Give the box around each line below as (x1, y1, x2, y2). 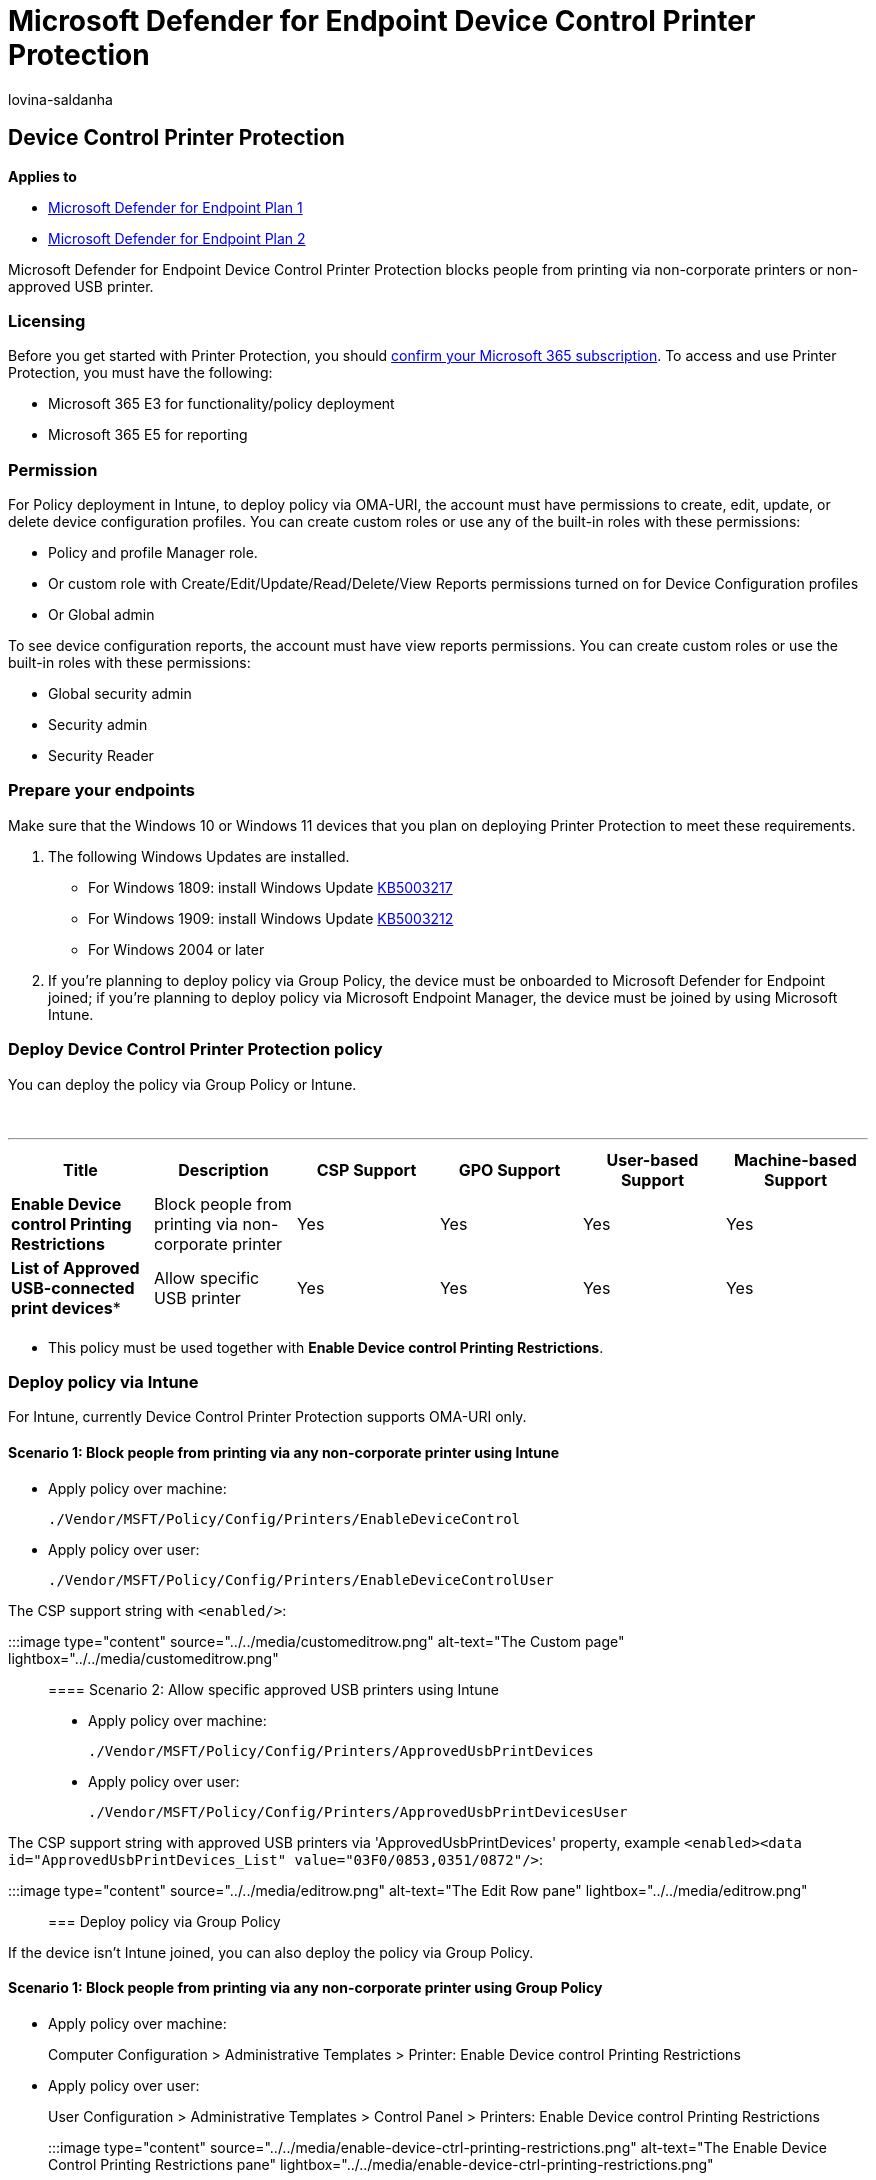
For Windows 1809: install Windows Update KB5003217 (88, 878, 453, 896)
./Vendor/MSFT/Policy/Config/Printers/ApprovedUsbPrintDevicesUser (88, 1803, 628, 1820)
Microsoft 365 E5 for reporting (48, 426, 248, 444)
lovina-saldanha (8, 90, 113, 108)
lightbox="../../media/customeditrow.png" (8, 1649, 279, 1667)
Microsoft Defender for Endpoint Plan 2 (48, 229, 306, 247)
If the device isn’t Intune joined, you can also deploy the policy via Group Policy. (8, 1943, 534, 1961)
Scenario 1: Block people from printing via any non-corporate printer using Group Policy (8, 1979, 603, 1997)
